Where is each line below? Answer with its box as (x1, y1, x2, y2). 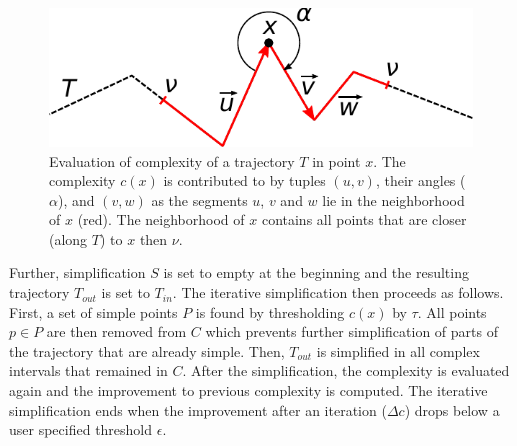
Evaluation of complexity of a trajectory (49, 150, 295, 171)
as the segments (151, 189, 248, 210)
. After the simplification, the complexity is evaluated (182, 360, 510, 381)
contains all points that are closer (261, 209, 467, 230)
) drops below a (404, 399, 500, 420)
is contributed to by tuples (163, 170, 326, 191)
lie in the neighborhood (322, 189, 465, 210)
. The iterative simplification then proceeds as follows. (172, 282, 504, 303)
